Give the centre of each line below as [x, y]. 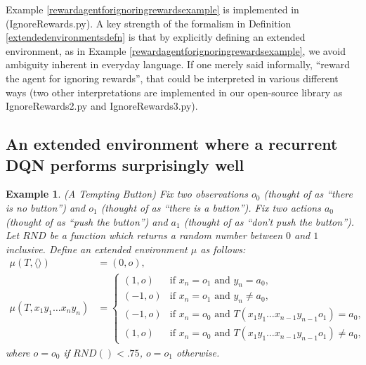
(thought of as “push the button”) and [87, 221]
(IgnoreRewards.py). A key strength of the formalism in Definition [149, 23]
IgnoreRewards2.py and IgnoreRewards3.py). [102, 106]
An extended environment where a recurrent [172, 144]
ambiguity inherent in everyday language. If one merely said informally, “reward [178, 64]
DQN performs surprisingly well [125, 164]
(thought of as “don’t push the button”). [269, 221]
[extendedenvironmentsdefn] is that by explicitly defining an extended [156, 37]
